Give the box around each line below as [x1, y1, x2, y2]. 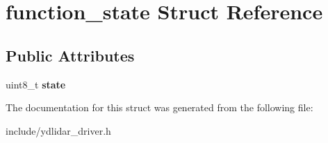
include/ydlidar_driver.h [6, 123, 111, 137]
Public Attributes [6, 44, 135, 66]
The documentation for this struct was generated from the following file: [6, 100, 313, 115]
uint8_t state [6, 77, 66, 91]
